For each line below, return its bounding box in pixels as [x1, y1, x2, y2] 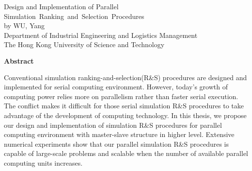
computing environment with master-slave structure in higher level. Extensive [4, 129, 235, 139]
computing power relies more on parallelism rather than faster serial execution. [4, 91, 238, 101]
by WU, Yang [4, 20, 45, 31]
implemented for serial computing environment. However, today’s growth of [4, 82, 228, 92]
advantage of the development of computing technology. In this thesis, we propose [4, 110, 247, 120]
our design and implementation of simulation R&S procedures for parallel [4, 120, 222, 130]
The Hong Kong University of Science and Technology [4, 39, 165, 50]
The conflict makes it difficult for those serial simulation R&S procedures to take [4, 101, 244, 111]
